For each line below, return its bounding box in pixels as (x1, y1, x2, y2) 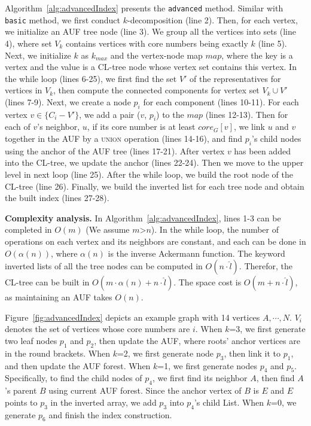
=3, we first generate (229, 322, 306, 335)
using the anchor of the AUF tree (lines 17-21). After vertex (5, 144, 225, 157)
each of (5, 120, 31, 133)
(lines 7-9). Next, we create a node (5, 95, 131, 108)
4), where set (5, 36, 52, 49)
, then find (256, 372, 295, 384)
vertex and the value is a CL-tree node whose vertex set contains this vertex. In (5, 60, 297, 73)
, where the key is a (221, 48, 293, 61)
